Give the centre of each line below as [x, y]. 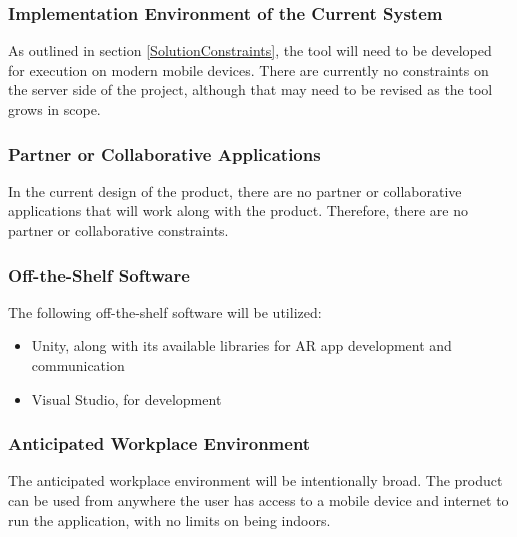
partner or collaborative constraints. [118, 230]
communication [78, 365]
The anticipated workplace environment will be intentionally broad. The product [255, 480]
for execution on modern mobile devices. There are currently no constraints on [248, 69]
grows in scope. [54, 109]
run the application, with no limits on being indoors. [169, 519]
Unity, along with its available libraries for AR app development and [241, 345]
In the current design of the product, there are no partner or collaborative [235, 190]
